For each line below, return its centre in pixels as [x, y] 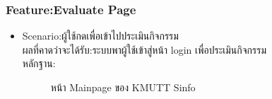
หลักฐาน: [39, 63]
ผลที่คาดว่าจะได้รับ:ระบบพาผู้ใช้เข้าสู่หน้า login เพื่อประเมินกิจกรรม [144, 49]
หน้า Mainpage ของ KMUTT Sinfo [123, 87]
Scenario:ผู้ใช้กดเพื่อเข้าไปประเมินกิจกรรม [100, 36]
